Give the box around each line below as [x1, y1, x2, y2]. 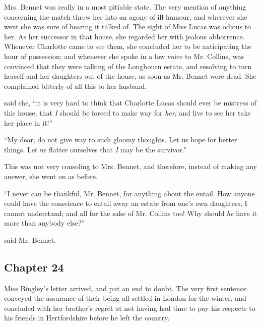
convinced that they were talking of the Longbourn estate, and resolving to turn [4, 61, 252, 71]
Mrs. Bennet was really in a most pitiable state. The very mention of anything [4, 2, 246, 12]
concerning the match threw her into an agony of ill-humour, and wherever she [4, 11, 247, 22]
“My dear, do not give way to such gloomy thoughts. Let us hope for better [4, 134, 237, 145]
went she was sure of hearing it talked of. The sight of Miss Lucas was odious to [4, 21, 251, 32]
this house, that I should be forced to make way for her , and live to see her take [4, 107, 251, 118]
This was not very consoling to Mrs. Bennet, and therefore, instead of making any [4, 161, 257, 172]
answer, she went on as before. [4, 171, 98, 181]
